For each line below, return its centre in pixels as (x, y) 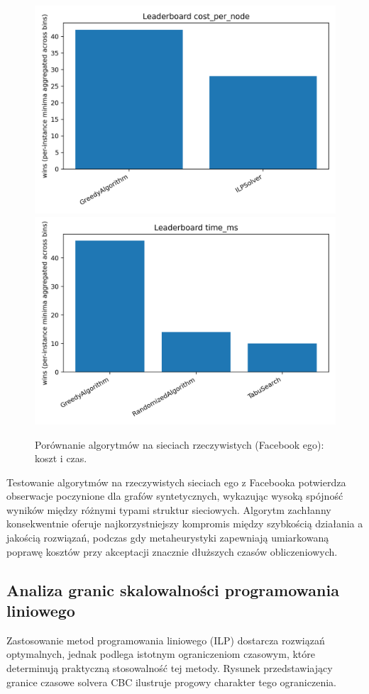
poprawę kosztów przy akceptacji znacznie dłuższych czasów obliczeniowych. (172, 551)
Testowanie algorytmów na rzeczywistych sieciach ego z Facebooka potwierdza (176, 482)
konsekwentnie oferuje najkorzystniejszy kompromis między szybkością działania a (185, 524)
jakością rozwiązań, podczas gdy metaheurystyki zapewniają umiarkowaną (168, 538)
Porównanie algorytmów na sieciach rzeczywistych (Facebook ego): (180, 444)
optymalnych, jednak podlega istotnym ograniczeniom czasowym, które (161, 654)
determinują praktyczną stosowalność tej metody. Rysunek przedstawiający (170, 668)
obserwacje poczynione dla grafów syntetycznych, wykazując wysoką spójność (175, 496)
